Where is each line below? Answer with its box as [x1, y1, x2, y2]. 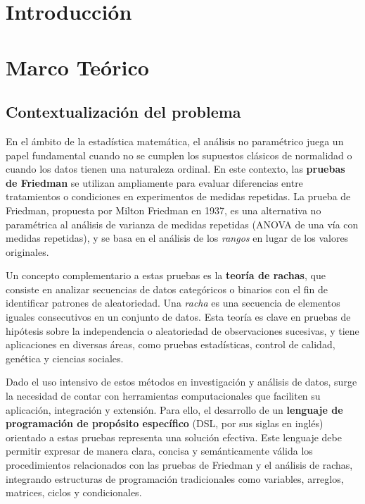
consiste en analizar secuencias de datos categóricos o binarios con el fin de [6, 281, 328, 296]
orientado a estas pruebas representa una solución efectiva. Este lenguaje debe [6, 429, 342, 444]
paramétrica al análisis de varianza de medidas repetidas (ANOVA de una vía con [6, 216, 359, 231]
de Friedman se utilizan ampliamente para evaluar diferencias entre [6, 175, 303, 190]
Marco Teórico [6, 52, 149, 81]
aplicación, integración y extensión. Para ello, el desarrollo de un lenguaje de [6, 402, 343, 417]
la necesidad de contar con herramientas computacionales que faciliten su [6, 388, 321, 403]
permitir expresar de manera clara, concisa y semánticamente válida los [6, 443, 313, 458]
